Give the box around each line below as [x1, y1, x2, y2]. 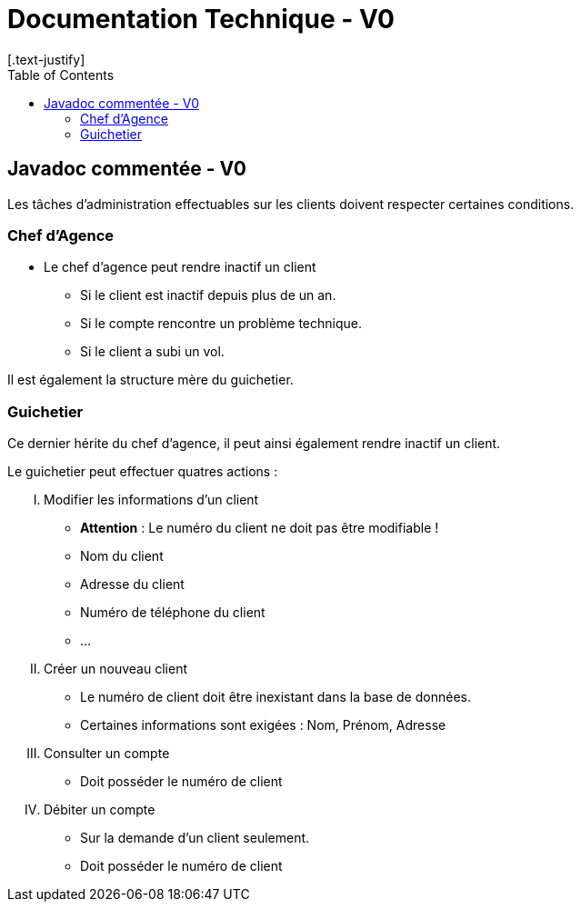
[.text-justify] [7, 51, 85, 67]
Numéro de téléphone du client [80, 604, 265, 621]
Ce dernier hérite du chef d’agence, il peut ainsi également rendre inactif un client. [7, 435, 501, 452]
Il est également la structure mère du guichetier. [7, 372, 294, 388]
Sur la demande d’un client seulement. [80, 830, 310, 846]
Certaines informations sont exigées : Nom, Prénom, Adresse [80, 717, 446, 734]
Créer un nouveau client [44, 661, 187, 677]
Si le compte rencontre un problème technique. [80, 315, 362, 332]
